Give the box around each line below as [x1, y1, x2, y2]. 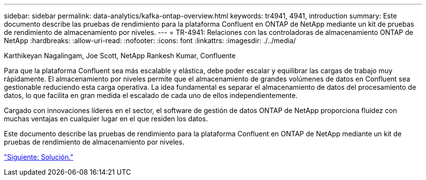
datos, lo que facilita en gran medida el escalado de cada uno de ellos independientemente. [4, 91, 298, 99]
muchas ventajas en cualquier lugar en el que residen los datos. [4, 115, 208, 123]
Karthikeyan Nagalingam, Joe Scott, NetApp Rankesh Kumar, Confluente [4, 51, 236, 60]
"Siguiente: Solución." [4, 153, 73, 161]
